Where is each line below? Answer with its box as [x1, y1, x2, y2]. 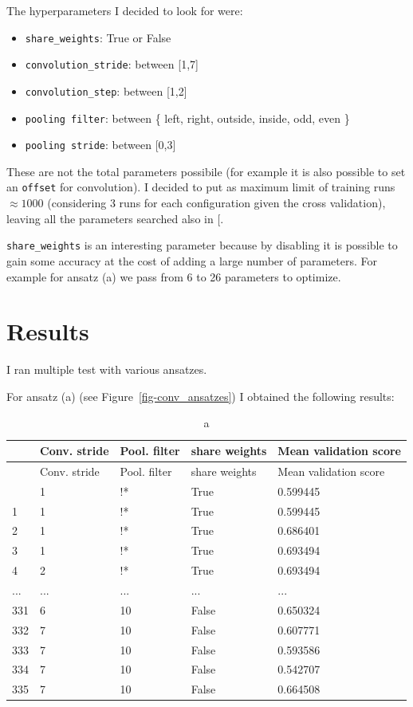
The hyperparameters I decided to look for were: [6, 2, 243, 18]
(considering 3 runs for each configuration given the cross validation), [47, 194, 386, 211]
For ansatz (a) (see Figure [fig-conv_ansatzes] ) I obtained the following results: [6, 387, 395, 404]
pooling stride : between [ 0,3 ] [25, 136, 176, 153]
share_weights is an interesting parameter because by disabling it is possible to [6, 237, 398, 253]
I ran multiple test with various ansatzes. [6, 361, 207, 378]
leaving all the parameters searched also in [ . [6, 210, 224, 226]
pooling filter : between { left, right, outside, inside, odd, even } [25, 109, 350, 126]
